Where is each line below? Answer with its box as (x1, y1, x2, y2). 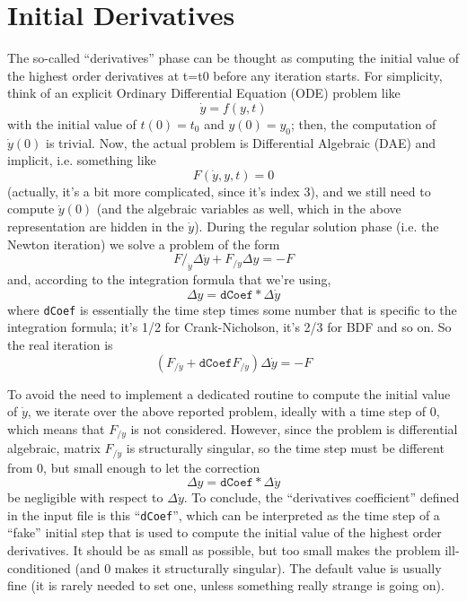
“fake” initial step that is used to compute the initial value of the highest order (7, 523, 442, 542)
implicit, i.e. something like (7, 151, 156, 170)
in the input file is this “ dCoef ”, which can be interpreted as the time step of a (7, 505, 440, 524)
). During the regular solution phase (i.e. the (194, 217, 439, 236)
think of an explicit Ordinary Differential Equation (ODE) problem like (7, 83, 401, 102)
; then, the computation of (290, 114, 436, 133)
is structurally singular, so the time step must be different (126, 439, 445, 457)
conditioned (7, 558, 71, 577)
